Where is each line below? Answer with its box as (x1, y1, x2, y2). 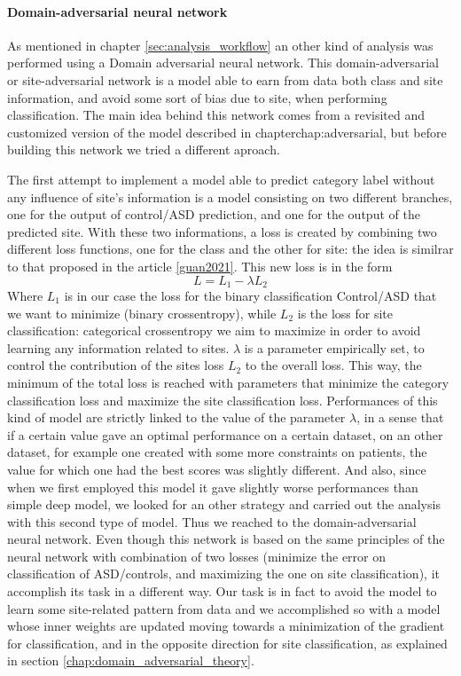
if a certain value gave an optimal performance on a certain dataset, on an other (7, 425, 443, 444)
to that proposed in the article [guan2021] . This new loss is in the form (7, 256, 393, 275)
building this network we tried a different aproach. (7, 140, 280, 159)
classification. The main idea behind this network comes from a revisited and (7, 106, 426, 124)
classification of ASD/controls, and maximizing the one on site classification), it (7, 564, 440, 583)
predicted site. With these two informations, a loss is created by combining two (7, 222, 437, 240)
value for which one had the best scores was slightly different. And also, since (7, 460, 426, 478)
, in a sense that (356, 408, 444, 427)
